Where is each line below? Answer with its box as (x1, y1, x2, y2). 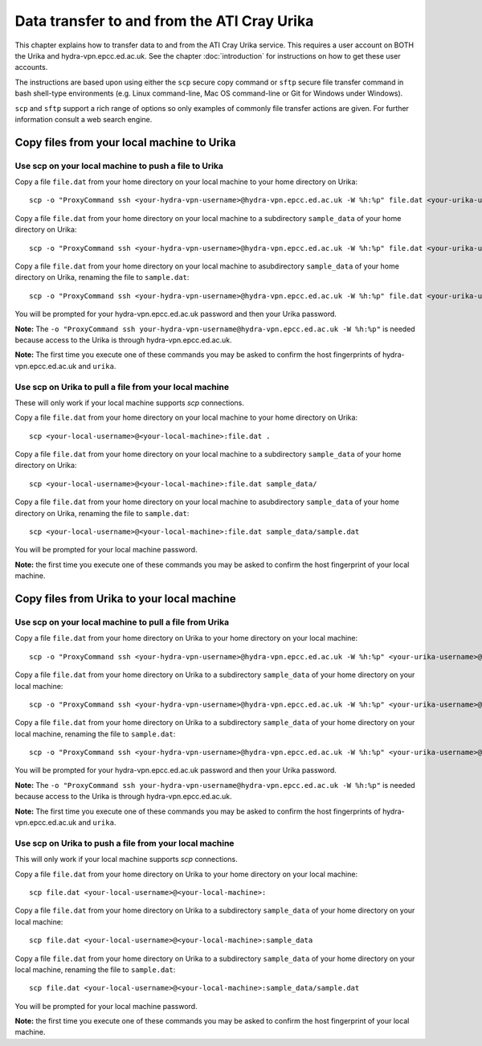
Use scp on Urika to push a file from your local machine (14, 837, 235, 848)
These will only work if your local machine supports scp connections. (14, 398, 244, 408)
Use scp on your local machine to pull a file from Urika (14, 616, 229, 627)
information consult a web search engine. (14, 114, 153, 124)
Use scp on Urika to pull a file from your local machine (14, 381, 229, 392)
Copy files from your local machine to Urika (14, 135, 236, 149)
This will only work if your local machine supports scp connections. (14, 855, 239, 864)
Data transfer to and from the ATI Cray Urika (14, 12, 314, 30)
